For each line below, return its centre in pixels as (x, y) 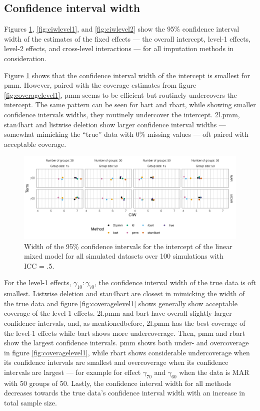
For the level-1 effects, (38, 282)
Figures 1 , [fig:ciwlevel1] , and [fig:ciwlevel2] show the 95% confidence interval (122, 29)
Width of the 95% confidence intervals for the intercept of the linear (128, 246)
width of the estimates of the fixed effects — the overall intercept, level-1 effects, (127, 38)
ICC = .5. (39, 265)
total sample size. (30, 402)
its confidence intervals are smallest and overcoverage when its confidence (116, 362)
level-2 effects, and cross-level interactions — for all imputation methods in (119, 48)
